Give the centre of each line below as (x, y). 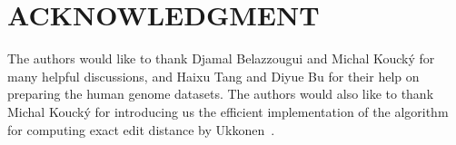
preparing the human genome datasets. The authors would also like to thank (221, 94)
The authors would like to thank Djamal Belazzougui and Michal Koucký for (221, 58)
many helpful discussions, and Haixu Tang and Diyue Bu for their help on (213, 76)
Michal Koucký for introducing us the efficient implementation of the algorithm (228, 111)
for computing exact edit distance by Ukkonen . (141, 129)
